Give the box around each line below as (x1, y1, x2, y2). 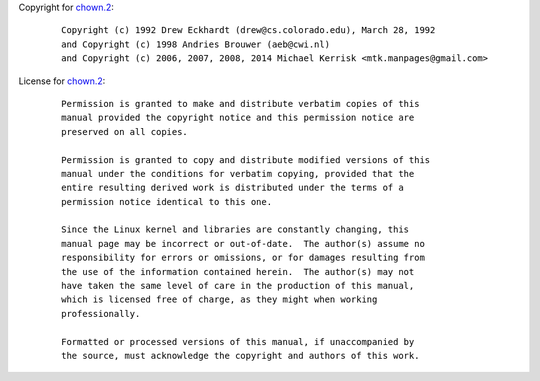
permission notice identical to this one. (61, 196, 273, 207)
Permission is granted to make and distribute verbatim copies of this (61, 98, 420, 109)
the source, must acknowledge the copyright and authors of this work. (61, 350, 420, 361)
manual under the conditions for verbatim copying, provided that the (61, 168, 415, 179)
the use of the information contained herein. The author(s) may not (61, 266, 415, 277)
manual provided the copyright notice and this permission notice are (61, 112, 415, 124)
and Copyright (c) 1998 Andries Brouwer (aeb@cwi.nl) (61, 38, 330, 50)
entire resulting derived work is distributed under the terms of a (61, 182, 404, 194)
